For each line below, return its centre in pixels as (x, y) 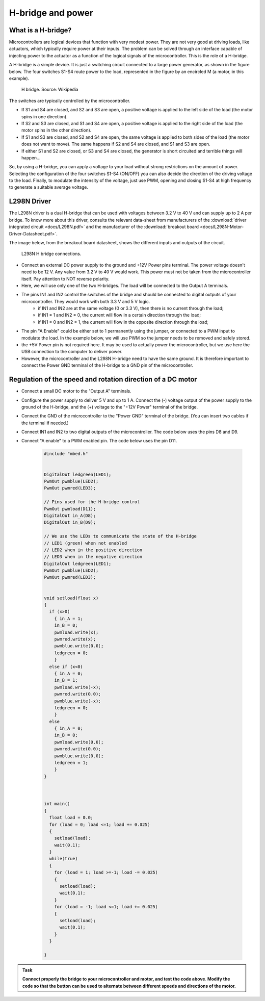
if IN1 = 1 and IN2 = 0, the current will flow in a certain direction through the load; (119, 315)
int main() (57, 804)
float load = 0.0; (71, 818)
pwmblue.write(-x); (78, 701)
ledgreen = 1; (71, 763)
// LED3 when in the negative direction (93, 557)
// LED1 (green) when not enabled (85, 543)
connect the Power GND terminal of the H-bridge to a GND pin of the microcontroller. (107, 365)
